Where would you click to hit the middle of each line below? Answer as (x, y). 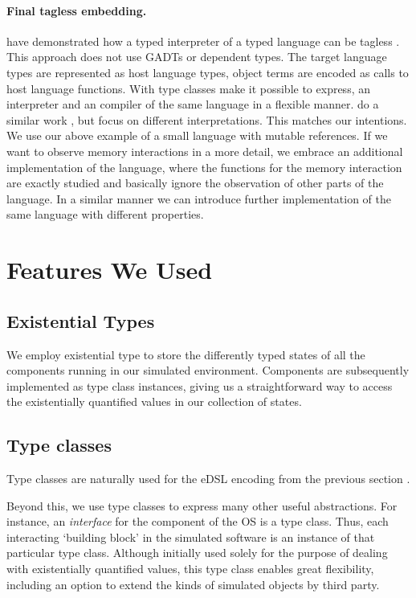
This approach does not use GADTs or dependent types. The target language (197, 57)
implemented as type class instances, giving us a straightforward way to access (200, 385)
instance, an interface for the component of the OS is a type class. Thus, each (198, 521)
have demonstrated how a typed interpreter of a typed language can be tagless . (203, 41)
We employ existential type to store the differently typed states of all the (186, 354)
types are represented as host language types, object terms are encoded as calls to (208, 72)
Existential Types (81, 320)
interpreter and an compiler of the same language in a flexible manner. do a (193, 104)
